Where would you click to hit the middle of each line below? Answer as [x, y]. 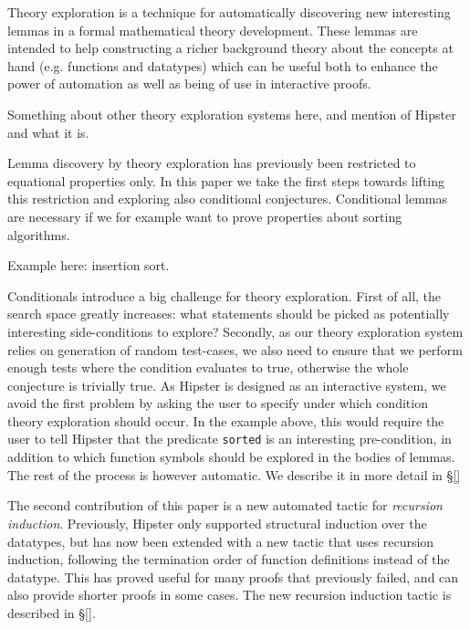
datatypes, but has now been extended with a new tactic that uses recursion [221, 541]
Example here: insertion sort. [89, 265]
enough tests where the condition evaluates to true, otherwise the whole [208, 367]
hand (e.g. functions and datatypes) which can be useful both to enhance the [223, 65]
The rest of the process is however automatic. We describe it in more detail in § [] [234, 474]
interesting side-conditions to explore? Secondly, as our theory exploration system [235, 331]
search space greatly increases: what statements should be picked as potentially [229, 314]
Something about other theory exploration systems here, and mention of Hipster [232, 114]
